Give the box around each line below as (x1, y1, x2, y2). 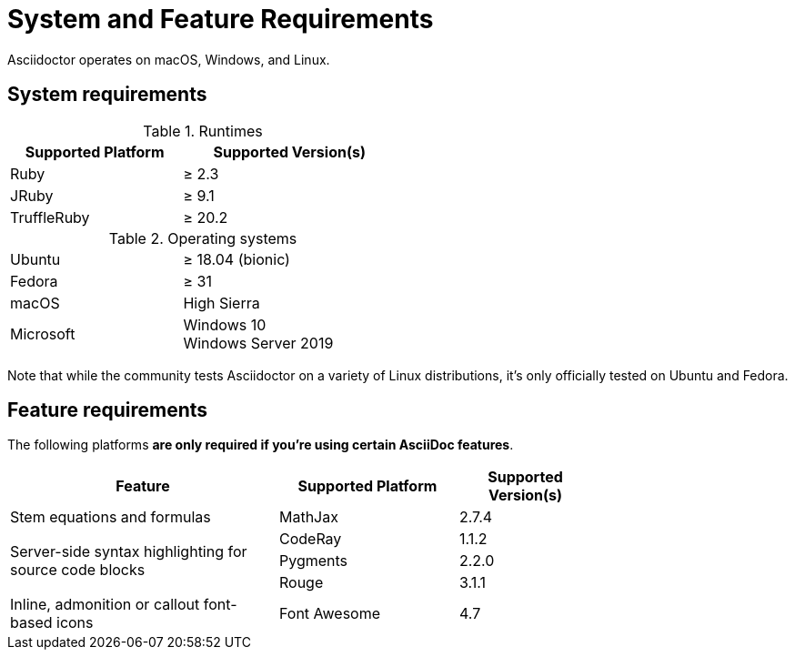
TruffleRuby (10, 207, 90, 227)
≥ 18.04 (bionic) (183, 249, 290, 268)
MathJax (278, 508, 338, 527)
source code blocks (10, 561, 146, 580)
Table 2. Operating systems (108, 228, 297, 248)
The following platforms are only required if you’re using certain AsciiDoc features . (7, 437, 514, 453)
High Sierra (183, 293, 260, 312)
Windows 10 (183, 315, 267, 334)
